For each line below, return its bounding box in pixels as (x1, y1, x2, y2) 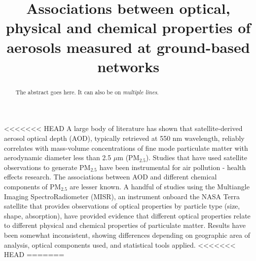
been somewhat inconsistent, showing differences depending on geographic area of (4, 229, 251, 240)
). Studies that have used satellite (146, 152, 247, 163)
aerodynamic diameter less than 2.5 (4, 152, 111, 163)
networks (97, 56, 159, 76)
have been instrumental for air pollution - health (99, 162, 246, 172)
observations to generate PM (4, 162, 91, 172)
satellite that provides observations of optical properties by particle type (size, (4, 201, 240, 211)
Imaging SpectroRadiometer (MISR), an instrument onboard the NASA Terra (4, 191, 240, 201)
